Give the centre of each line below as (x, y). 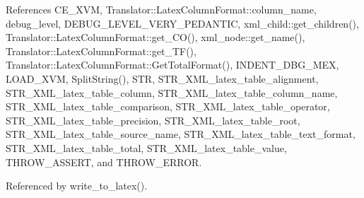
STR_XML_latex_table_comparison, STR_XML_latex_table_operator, (168, 106)
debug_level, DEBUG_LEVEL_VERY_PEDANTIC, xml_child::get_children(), (182, 23)
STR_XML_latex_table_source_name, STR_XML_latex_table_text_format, (181, 134)
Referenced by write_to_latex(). (77, 186)
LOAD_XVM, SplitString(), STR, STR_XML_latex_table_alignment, (162, 78)
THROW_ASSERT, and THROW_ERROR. (104, 162)
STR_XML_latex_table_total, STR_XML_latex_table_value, (146, 147)
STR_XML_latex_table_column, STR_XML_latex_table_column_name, (172, 92)
